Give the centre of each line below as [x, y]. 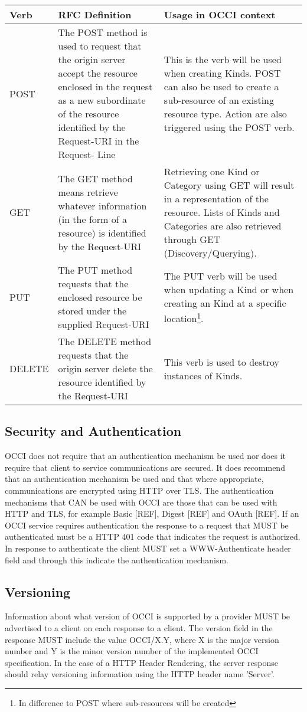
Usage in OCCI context [220, 14]
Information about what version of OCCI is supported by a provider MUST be [148, 616]
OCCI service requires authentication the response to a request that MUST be [147, 525]
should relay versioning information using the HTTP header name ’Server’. [140, 674]
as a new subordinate [102, 100]
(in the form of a [92, 219]
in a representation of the [216, 198]
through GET [192, 239]
